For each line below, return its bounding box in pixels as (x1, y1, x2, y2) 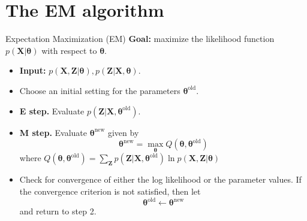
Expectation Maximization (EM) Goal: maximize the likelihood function (5, 32, 275, 45)
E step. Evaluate (19, 104, 85, 117)
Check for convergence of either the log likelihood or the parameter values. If (19, 173, 302, 186)
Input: (19, 64, 46, 77)
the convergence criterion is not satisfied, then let (19, 184, 201, 197)
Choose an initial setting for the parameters (19, 84, 180, 96)
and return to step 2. (19, 205, 97, 217)
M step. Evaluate (19, 126, 88, 138)
